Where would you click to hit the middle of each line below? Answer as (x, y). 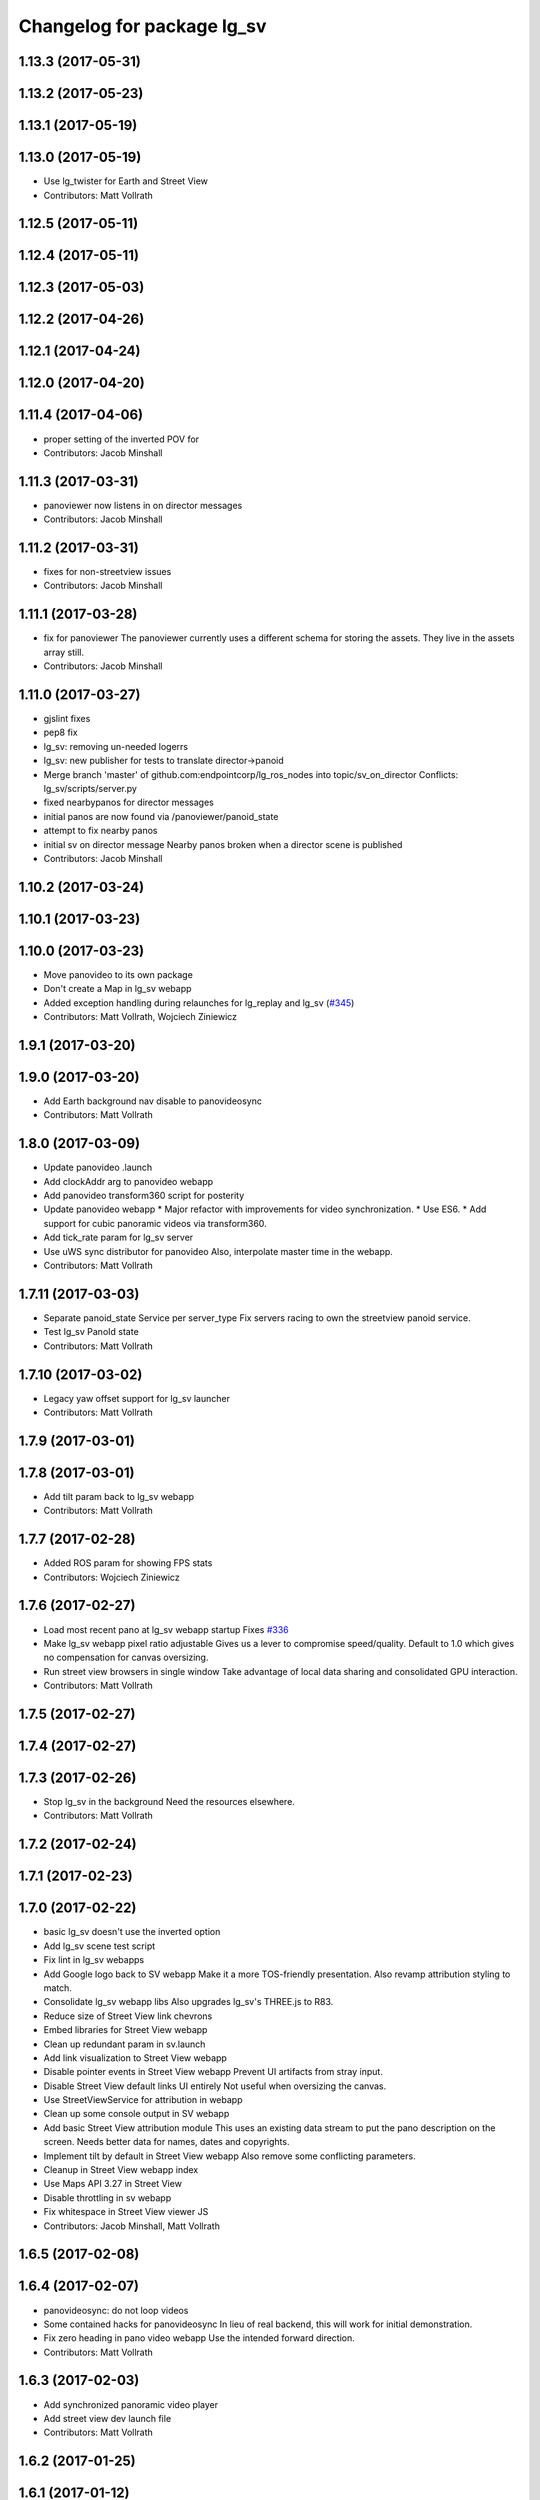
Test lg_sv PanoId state (91, 1332)
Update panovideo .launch (98, 1167)
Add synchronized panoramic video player (131, 2404)
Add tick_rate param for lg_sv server (118, 1237)
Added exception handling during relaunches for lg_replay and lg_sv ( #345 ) (199, 1002)
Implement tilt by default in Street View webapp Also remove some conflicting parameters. (229, 2156)
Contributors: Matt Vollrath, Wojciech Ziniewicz (140, 1017)
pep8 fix (61, 732)
